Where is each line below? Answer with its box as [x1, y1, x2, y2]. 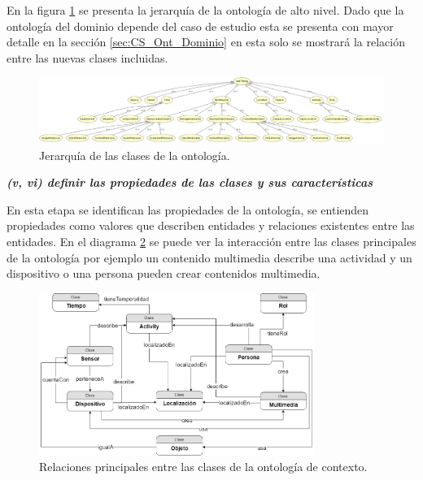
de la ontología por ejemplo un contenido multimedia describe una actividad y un [7, 249, 412, 266]
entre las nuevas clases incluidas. [7, 49, 168, 66]
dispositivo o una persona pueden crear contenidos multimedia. [7, 265, 321, 282]
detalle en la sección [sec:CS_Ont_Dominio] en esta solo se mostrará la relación [7, 33, 405, 50]
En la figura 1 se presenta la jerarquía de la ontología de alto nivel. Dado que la [7, 2, 404, 18]
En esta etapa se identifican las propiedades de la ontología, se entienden [7, 201, 369, 218]
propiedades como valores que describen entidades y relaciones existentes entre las [7, 217, 415, 234]
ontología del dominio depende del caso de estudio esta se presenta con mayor [7, 17, 394, 34]
